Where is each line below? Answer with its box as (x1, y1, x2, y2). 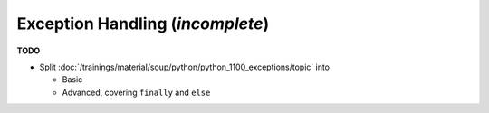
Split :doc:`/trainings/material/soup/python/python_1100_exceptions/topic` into (39, 61, 331, 72)
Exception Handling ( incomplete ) (16, 14, 270, 33)
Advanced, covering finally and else (62, 87, 211, 98)
